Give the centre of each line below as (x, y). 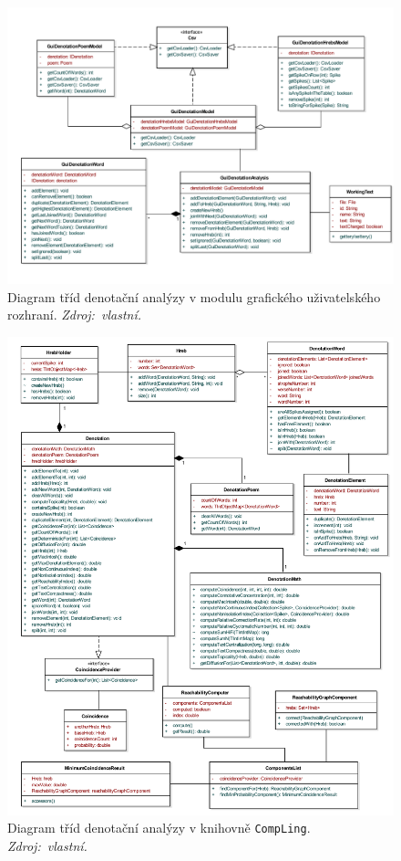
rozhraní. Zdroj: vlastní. (75, 315)
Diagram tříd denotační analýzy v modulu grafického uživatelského (194, 296)
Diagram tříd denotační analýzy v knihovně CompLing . (159, 828)
